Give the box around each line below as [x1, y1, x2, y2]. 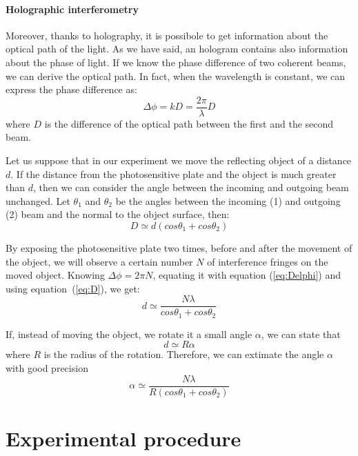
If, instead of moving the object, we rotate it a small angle [6, 326, 252, 341]
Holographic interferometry [6, 1, 139, 16]
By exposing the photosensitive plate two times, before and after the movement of [6, 240, 352, 255]
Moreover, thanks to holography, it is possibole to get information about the [6, 28, 328, 42]
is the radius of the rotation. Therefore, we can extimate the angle [43, 347, 324, 361]
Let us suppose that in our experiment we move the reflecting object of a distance [6, 153, 352, 168]
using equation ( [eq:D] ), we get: [6, 281, 140, 295]
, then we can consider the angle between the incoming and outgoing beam [32, 180, 349, 195]
